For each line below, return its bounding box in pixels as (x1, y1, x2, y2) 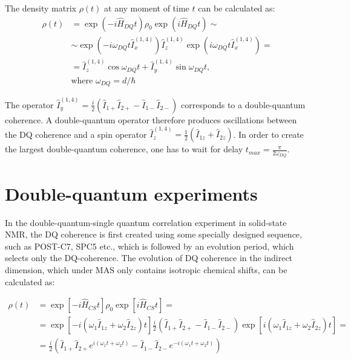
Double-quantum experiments (5, 181, 258, 205)
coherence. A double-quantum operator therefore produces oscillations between (5, 113, 297, 126)
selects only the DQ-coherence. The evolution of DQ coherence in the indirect (5, 251, 293, 264)
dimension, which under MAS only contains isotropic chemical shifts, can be (5, 263, 287, 276)
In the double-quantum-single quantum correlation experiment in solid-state (5, 216, 287, 228)
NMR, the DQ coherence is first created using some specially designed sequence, (5, 228, 302, 241)
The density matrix (5, 2, 76, 14)
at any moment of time (104, 2, 189, 14)
